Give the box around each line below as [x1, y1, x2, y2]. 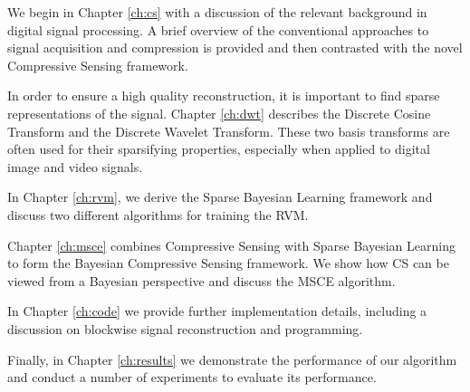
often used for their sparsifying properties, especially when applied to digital [7, 139, 430, 158]
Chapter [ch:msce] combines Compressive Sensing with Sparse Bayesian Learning [7, 235, 456, 254]
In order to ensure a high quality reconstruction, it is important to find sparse [7, 86, 440, 105]
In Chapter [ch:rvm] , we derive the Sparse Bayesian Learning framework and [7, 187, 433, 206]
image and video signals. [7, 157, 143, 176]
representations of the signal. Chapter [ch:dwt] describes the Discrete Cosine [7, 103, 431, 122]
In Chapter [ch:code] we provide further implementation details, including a [7, 301, 427, 320]
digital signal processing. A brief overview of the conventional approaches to [7, 20, 429, 39]
